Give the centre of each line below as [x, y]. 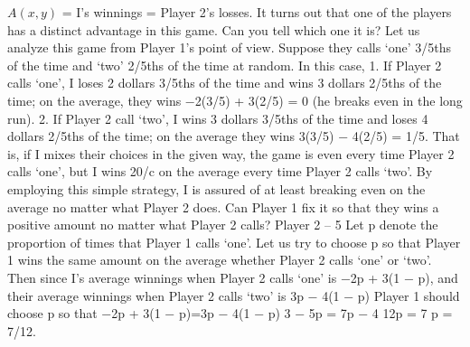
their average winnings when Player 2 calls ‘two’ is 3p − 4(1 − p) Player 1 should [234, 295]
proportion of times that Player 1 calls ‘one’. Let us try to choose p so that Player [234, 242]
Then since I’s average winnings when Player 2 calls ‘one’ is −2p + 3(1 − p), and [233, 277]
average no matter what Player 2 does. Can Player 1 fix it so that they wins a [223, 206]
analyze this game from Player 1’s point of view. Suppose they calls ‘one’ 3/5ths [230, 47]
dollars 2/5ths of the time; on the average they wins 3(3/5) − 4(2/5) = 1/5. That [234, 136]
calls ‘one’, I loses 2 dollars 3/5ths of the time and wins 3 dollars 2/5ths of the [225, 83]
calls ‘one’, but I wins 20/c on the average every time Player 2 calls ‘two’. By [220, 171]
